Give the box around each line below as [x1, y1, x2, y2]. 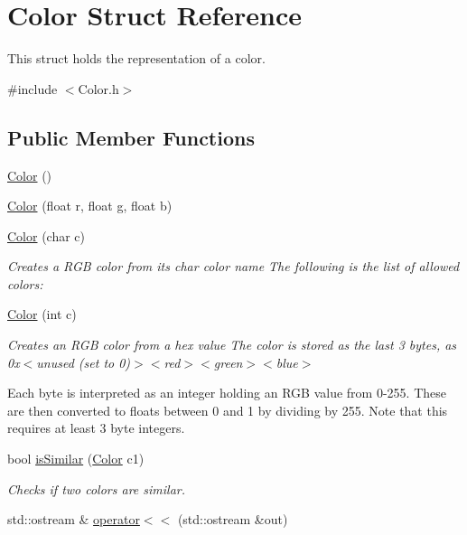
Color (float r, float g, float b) [7, 196, 173, 215]
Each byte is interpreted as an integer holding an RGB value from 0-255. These [7, 383, 446, 402]
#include [7, 79, 58, 98]
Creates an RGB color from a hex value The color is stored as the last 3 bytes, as [7, 335, 457, 354]
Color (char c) [7, 226, 86, 245]
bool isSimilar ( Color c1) [7, 449, 145, 468]
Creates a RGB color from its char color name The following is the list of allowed [7, 257, 460, 276]
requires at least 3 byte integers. [7, 418, 185, 437]
